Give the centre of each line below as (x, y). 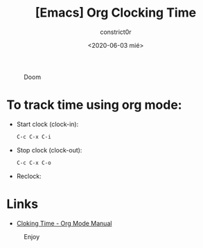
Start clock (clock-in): (47, 124)
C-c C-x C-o (34, 163)
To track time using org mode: (94, 105)
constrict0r (116, 32)
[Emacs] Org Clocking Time (116, 13)
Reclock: (29, 176)
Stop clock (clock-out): (49, 150)
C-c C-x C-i (34, 136)
